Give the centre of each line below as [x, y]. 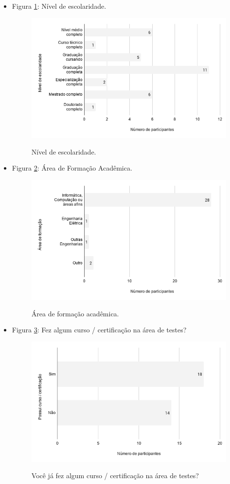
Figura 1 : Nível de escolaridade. [59, 6]
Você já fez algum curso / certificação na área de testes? [115, 475]
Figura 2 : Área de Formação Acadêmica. [72, 168]
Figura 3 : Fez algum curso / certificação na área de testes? [99, 330]
